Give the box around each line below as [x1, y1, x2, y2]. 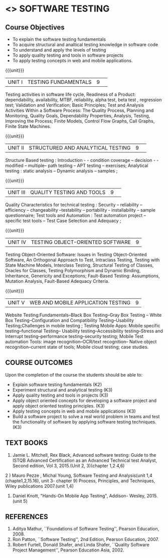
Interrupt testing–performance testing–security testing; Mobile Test [5, 333, 144, 339]
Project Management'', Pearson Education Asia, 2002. [12, 547, 124, 553]
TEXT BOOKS [5, 439, 48, 447]
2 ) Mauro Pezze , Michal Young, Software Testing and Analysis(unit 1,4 [5, 472, 153, 478]
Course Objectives [5, 23, 65, 32]
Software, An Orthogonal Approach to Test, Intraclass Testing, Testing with [5, 257, 160, 263]
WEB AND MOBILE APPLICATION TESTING [29, 299, 131, 306]
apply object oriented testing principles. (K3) [12, 403, 105, 409]
